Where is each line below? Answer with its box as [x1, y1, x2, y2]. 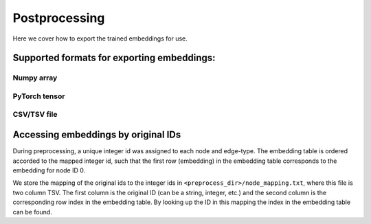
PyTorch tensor [12, 91, 65, 101]
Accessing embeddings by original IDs [12, 129, 181, 141]
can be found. [12, 208, 53, 216]
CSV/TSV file [12, 110, 58, 120]
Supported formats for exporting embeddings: [12, 52, 216, 64]
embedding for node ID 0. [12, 166, 86, 175]
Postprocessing [12, 10, 105, 25]
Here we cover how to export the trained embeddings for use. [12, 34, 188, 43]
